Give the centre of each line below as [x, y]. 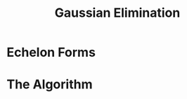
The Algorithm [50, 85]
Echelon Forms [51, 52]
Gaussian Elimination [117, 13]
